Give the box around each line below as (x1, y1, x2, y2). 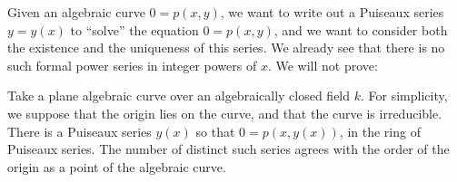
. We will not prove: (267, 55, 378, 74)
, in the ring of (339, 121, 421, 140)
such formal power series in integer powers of (7, 55, 257, 74)
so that (195, 121, 235, 140)
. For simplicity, (361, 86, 448, 105)
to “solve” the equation (70, 20, 199, 39)
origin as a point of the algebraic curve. (7, 157, 226, 176)
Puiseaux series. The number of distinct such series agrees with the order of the (7, 139, 450, 158)
